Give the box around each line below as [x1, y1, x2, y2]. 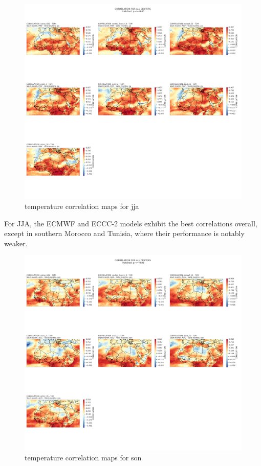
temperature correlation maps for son [25, 452, 142, 463]
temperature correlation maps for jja [25, 200, 139, 211]
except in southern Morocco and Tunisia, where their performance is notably [4, 228, 245, 239]
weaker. [4, 238, 28, 248]
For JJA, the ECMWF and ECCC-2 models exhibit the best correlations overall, [4, 218, 257, 228]
